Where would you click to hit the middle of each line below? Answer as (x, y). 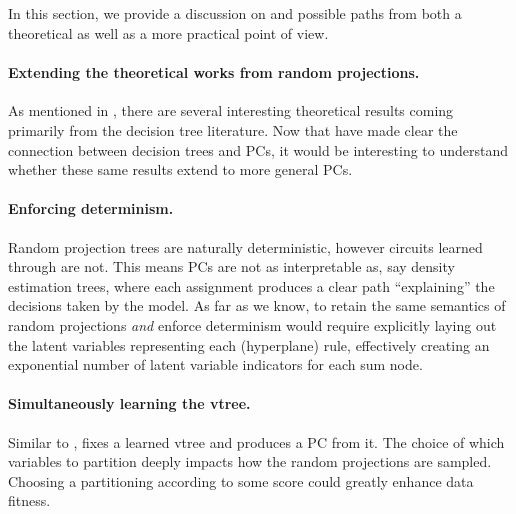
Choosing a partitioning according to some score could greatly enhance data (241, 480)
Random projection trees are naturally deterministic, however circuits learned (245, 246)
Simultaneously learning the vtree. (129, 403)
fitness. (29, 500)
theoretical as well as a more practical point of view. (168, 32)
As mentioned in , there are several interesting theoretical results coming (231, 110)
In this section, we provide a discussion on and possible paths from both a (235, 13)
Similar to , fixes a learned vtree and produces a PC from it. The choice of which (256, 441)
